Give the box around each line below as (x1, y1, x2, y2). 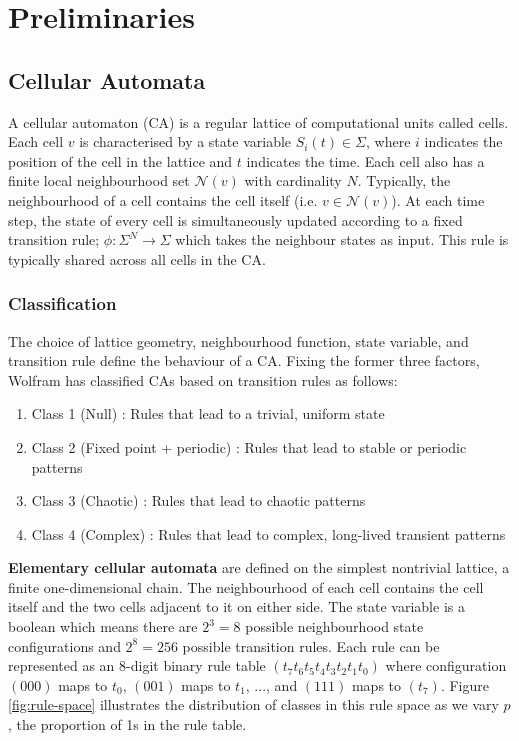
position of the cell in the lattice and (8, 150, 233, 171)
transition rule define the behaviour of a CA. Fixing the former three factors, (8, 350, 480, 371)
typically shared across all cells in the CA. (8, 248, 266, 269)
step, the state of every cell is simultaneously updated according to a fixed (8, 209, 463, 230)
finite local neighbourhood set (8, 170, 190, 191)
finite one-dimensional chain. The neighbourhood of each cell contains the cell (8, 576, 484, 597)
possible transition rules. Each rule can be (182, 635, 440, 656)
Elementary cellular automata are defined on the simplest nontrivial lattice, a (8, 557, 510, 578)
